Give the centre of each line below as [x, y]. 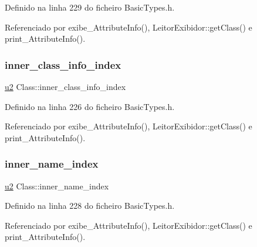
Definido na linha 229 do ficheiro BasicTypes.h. [90, 7]
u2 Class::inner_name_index [57, 186]
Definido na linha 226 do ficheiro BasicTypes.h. [90, 106]
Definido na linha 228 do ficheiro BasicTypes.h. [90, 206]
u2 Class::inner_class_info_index [65, 86]
